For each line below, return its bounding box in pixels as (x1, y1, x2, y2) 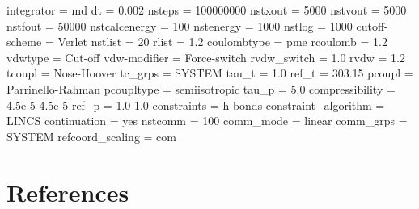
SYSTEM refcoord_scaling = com (6, 127, 177, 144)
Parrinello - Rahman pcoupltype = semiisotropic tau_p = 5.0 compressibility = (6, 80, 396, 97)
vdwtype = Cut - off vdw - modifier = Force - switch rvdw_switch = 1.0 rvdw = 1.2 (6, 48, 405, 65)
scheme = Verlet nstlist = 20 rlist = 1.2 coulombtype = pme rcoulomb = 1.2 (6, 33, 388, 50)
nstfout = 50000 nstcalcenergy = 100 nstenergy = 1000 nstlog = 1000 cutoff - (6, 17, 388, 34)
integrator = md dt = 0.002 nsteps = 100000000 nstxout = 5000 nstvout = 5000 (6, 2, 407, 18)
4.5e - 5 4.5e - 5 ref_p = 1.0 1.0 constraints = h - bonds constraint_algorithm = (6, 96, 385, 113)
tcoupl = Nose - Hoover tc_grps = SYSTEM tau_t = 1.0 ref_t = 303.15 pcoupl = (6, 65, 413, 82)
